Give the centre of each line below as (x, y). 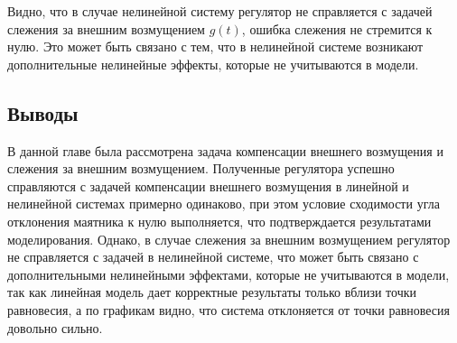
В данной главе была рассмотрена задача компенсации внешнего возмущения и (225, 150)
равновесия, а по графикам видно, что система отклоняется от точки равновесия (228, 309)
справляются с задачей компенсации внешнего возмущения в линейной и (208, 185)
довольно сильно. (55, 327)
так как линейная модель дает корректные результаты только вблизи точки (212, 292)
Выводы (43, 112)
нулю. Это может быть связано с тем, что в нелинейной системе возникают (215, 46)
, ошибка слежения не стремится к (337, 28)
